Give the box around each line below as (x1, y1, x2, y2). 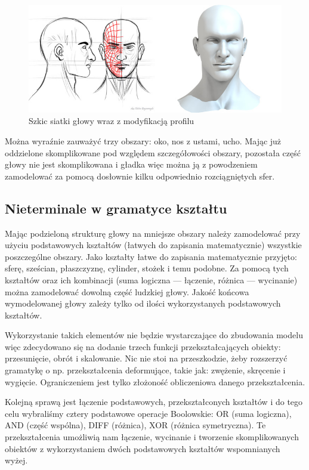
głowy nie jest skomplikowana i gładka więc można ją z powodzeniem (5, 158, 258, 171)
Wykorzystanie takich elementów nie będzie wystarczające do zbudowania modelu (5, 329, 303, 341)
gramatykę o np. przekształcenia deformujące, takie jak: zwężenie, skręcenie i (5, 364, 286, 376)
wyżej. (5, 454, 28, 466)
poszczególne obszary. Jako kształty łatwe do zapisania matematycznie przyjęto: (5, 250, 297, 262)
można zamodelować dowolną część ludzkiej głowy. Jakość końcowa (5, 285, 249, 298)
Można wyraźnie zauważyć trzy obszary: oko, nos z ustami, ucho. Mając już (5, 134, 282, 147)
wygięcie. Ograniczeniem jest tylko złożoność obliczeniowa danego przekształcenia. (5, 375, 305, 388)
